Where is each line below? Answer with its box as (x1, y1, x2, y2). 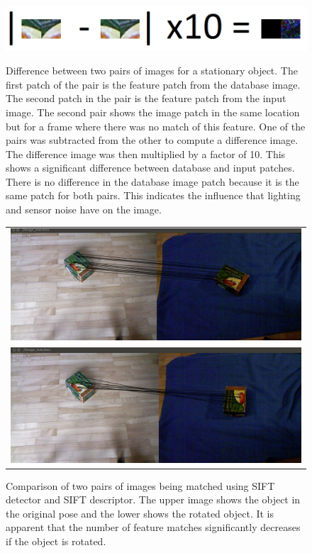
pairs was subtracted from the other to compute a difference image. (6, 133, 299, 147)
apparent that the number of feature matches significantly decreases (6, 520, 301, 535)
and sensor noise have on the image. (6, 202, 162, 217)
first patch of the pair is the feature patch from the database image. (6, 77, 301, 91)
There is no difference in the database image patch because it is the (6, 174, 299, 189)
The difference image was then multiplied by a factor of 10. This (6, 146, 286, 161)
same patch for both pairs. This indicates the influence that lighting (6, 188, 301, 203)
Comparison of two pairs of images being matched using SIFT (6, 478, 275, 493)
